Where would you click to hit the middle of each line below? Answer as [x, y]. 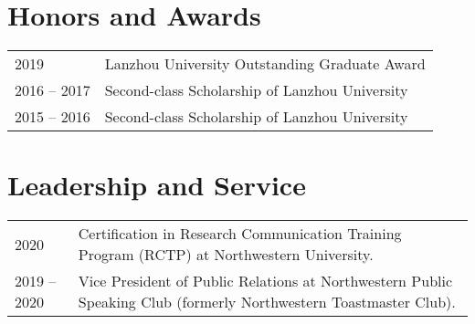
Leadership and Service [157, 185]
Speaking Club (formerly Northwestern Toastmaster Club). [267, 302]
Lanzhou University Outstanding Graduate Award [265, 64]
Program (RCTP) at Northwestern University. [226, 255]
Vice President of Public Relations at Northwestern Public [265, 281]
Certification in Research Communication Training [240, 234]
